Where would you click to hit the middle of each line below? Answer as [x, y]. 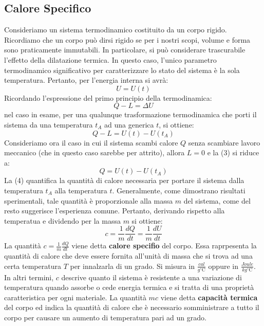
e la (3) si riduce [233, 152]
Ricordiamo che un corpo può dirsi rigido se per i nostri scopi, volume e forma [127, 39]
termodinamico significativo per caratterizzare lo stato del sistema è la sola [122, 70]
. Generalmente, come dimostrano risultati [179, 190]
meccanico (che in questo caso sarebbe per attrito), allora [95, 152]
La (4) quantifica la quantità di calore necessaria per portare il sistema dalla [124, 180]
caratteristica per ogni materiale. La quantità [75, 297]
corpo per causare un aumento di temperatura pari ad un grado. [105, 317]
